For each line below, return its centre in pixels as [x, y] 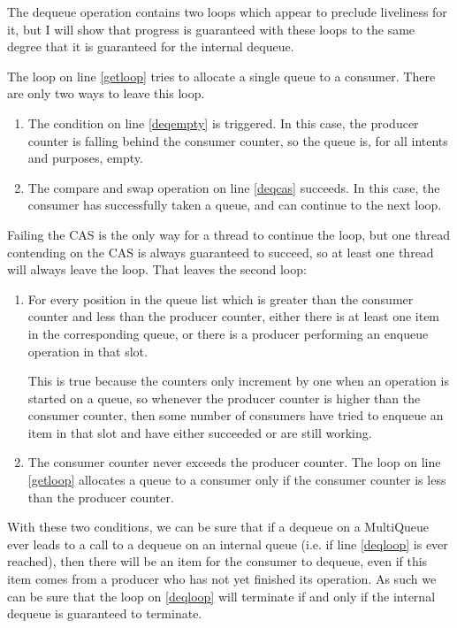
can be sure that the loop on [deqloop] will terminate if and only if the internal [221, 596]
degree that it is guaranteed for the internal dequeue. [151, 46]
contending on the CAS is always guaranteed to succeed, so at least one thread [221, 252]
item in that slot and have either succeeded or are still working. [200, 432]
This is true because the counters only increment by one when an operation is [238, 381]
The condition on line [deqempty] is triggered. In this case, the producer [223, 123]
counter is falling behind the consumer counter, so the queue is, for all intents [238, 140]
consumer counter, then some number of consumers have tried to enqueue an [236, 415]
